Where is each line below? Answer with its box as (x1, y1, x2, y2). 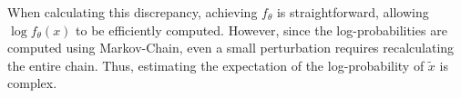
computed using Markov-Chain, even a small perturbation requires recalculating (7, 38, 455, 57)
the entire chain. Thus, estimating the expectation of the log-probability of (7, 55, 425, 74)
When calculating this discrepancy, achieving (7, 3, 258, 21)
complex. (7, 73, 57, 93)
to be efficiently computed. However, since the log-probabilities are (76, 20, 447, 39)
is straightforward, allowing (276, 3, 429, 21)
